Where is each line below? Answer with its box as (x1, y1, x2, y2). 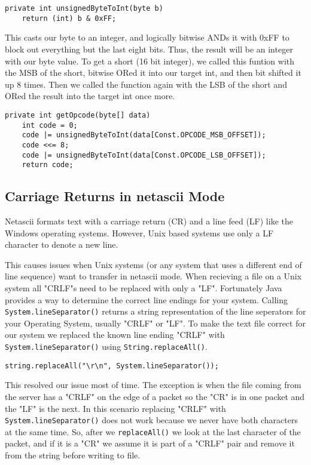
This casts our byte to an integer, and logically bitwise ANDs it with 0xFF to (5, 31, 289, 44)
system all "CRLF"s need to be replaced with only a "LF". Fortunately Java (5, 281, 282, 294)
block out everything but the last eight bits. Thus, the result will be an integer (5, 42, 293, 55)
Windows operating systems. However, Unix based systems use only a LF (5, 226, 274, 239)
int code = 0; (22, 121, 78, 130)
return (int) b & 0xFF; (22, 14, 117, 23)
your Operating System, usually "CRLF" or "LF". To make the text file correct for (5, 316, 306, 329)
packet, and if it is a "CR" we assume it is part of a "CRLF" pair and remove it (5, 437, 295, 449)
